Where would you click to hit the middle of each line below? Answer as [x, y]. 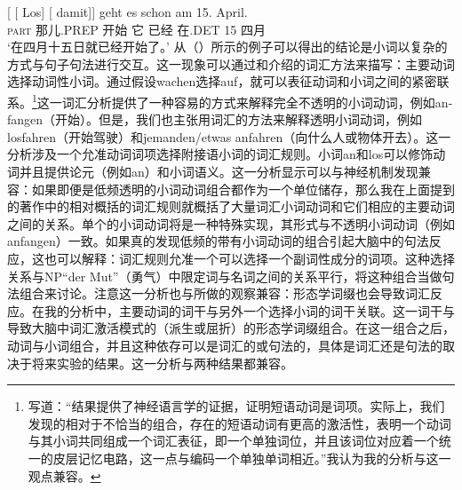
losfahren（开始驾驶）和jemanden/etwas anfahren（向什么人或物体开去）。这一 [229, 136]
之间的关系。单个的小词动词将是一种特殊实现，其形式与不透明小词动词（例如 [231, 223]
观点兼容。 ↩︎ [64, 475]
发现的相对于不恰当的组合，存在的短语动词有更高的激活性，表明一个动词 [239, 423]
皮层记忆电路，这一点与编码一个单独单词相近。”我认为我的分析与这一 [252, 458]
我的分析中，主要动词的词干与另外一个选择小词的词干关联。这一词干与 [249, 310]
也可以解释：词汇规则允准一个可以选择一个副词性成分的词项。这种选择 [249, 258]
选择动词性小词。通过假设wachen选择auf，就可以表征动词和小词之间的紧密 [222, 81]
